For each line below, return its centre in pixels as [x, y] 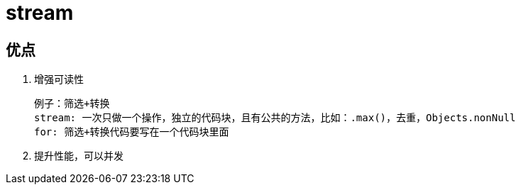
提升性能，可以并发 [79, 156]
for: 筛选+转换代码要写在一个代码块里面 [132, 132]
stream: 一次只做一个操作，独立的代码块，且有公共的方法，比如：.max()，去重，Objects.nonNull [275, 118]
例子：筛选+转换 [72, 104]
